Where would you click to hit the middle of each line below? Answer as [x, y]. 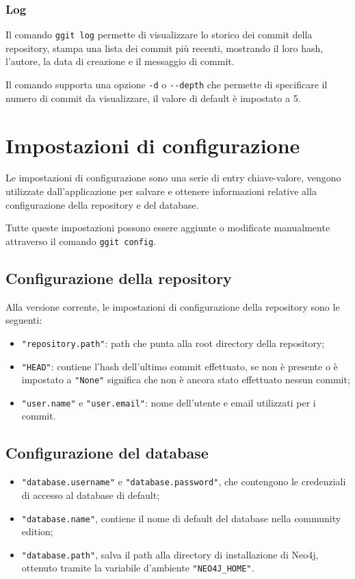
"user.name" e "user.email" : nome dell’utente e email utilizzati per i [169, 402]
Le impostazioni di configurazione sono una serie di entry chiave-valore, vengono [173, 178]
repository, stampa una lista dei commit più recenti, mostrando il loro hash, [165, 48]
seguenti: [24, 320]
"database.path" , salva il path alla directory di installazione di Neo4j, [170, 554]
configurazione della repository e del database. [102, 204]
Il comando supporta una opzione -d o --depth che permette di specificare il [167, 85]
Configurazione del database [107, 453]
